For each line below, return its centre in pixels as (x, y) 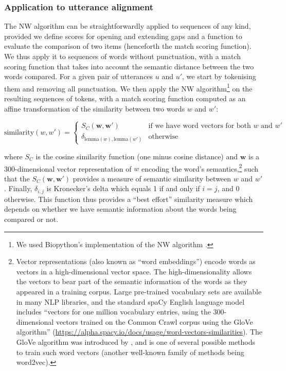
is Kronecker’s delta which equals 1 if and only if (123, 188)
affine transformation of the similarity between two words (95, 108)
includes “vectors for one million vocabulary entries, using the (113, 312)
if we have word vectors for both (200, 126)
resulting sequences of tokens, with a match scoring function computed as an (125, 98)
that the (17, 178)
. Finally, (18, 188)
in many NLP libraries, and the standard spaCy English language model (130, 301)
